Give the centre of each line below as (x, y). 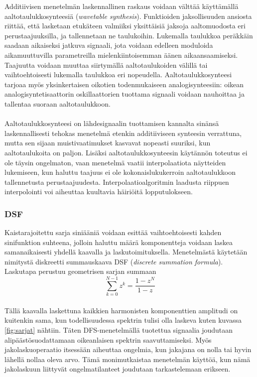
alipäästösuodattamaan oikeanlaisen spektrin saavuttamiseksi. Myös (108, 339)
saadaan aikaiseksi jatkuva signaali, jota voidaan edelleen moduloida (109, 45)
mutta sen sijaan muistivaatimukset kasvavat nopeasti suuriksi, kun (108, 143)
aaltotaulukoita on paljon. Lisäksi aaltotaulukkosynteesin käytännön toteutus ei (126, 152)
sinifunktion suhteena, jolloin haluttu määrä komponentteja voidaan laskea (119, 242)
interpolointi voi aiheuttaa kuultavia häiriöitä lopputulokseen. (99, 191)
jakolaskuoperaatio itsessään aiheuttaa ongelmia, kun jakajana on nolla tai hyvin (128, 349)
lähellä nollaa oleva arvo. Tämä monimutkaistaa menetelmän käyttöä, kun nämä (128, 359)
